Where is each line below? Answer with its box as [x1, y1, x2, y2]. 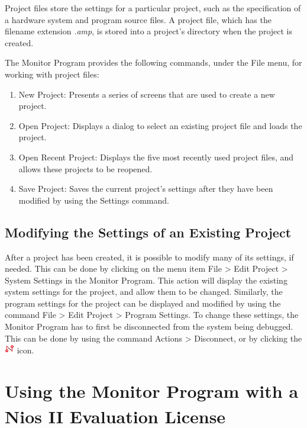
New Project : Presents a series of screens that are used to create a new [18, 88, 275, 100]
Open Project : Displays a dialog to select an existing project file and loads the [18, 119, 302, 131]
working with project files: [5, 67, 99, 80]
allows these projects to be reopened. [18, 162, 153, 175]
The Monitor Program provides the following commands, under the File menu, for [5, 56, 302, 69]
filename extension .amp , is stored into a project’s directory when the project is [5, 25, 293, 37]
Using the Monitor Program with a [5, 379, 299, 403]
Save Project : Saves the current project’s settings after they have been [18, 182, 273, 195]
